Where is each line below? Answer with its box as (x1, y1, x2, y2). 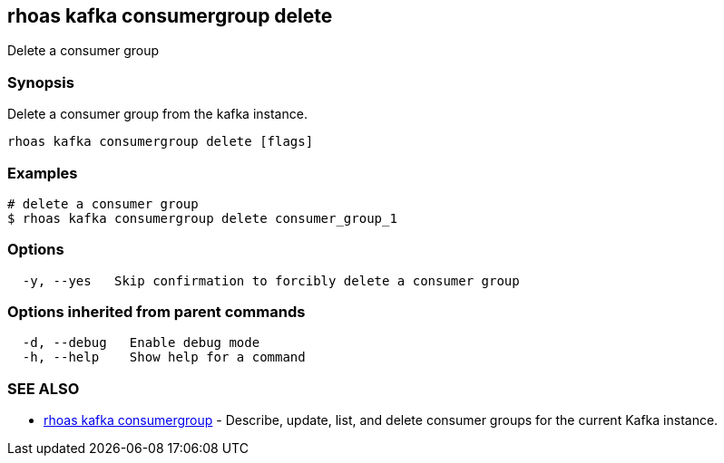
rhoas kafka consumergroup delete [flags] (7, 134, 314, 150)
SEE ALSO (7, 379, 80, 398)
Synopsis (7, 72, 74, 92)
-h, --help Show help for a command (22, 350, 306, 365)
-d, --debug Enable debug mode (22, 335, 260, 351)
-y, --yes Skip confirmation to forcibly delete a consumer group (22, 273, 520, 288)
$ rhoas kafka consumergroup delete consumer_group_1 (7, 210, 397, 226)
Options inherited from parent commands (7, 303, 306, 322)
